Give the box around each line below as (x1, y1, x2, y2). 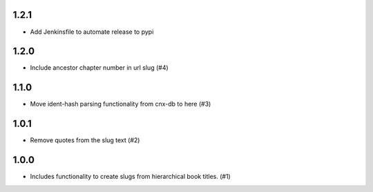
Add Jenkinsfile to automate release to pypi (30, 28, 154, 36)
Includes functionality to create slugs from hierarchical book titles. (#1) (30, 173, 231, 181)
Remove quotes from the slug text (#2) (30, 136, 140, 144)
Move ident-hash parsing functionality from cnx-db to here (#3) (30, 100, 211, 108)
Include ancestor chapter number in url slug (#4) (30, 64, 169, 72)
